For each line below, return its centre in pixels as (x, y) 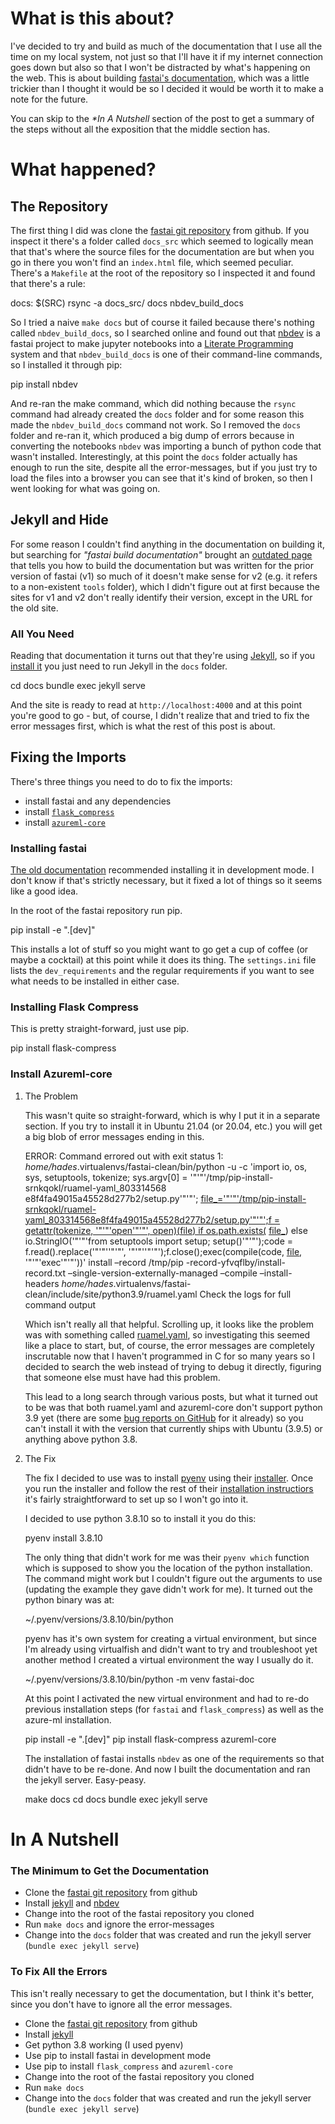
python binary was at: (69, 1599)
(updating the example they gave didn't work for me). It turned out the (169, 1589)
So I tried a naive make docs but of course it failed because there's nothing (162, 322)
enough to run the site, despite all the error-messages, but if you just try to (164, 467)
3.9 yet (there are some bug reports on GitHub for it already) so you (164, 1418)
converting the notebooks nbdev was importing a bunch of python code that (166, 446)
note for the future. (49, 99)
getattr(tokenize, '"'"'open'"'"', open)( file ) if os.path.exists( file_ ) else (166, 1230)
